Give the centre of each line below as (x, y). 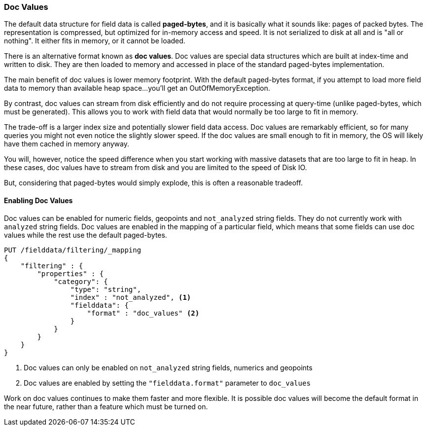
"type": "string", (106, 289)
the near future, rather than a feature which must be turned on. (106, 406)
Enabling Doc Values (38, 200)
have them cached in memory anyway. (67, 144)
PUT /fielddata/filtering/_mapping (73, 250)
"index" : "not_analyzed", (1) (131, 297)
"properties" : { (71, 273)
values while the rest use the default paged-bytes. (86, 235)
